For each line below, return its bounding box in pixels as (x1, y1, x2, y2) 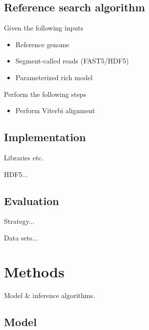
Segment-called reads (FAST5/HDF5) (15, 56, 129, 66)
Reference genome (15, 39, 70, 49)
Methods (4, 261, 65, 281)
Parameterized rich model (15, 72, 93, 82)
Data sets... (4, 232, 38, 242)
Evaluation (4, 193, 59, 208)
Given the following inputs (4, 23, 83, 33)
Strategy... (4, 216, 35, 226)
